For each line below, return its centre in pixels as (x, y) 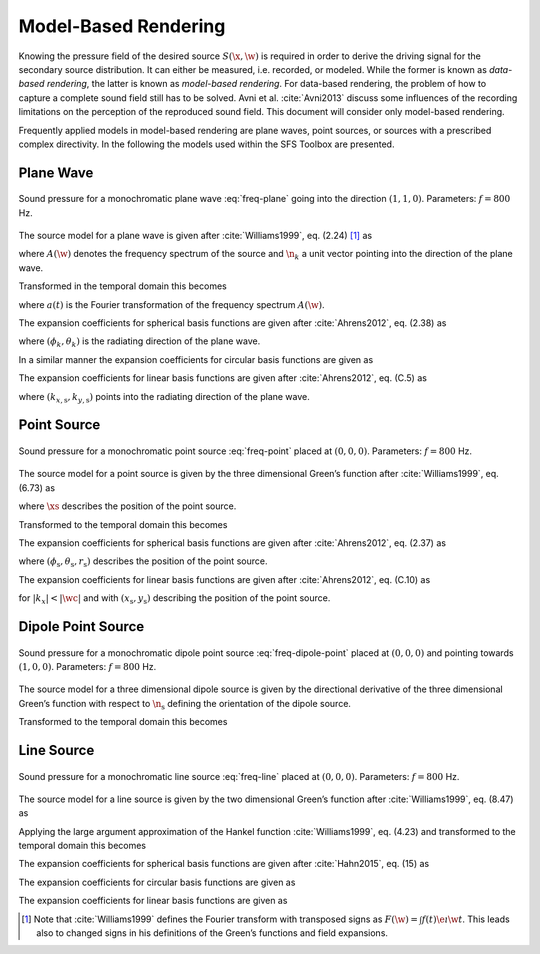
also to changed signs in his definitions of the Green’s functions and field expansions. (212, 933)
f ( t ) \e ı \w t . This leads (465, 919)
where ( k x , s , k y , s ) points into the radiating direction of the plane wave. (164, 397)
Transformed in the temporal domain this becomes (122, 286)
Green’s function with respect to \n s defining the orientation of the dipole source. (185, 704)
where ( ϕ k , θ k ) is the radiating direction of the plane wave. (139, 342)
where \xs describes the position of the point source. (127, 506)
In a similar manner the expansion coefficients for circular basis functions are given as (196, 359)
